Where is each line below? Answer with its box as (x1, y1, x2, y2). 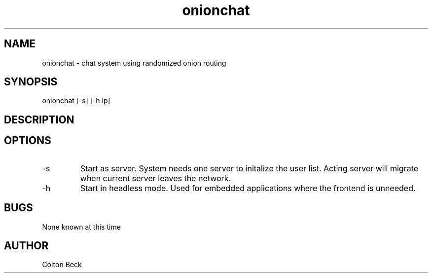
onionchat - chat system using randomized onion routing (42, 58, 226, 67)
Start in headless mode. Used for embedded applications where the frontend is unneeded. (80, 183, 416, 193)
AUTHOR (4, 239, 49, 252)
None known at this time (42, 222, 121, 231)
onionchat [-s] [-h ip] (42, 96, 110, 105)
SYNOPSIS (4, 76, 58, 88)
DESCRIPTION (4, 113, 74, 126)
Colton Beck (42, 260, 82, 269)
